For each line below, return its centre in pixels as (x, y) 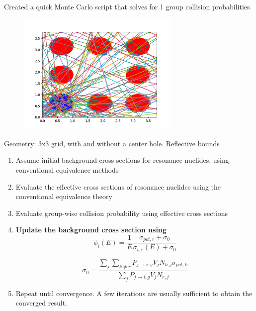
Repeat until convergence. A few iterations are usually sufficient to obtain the (134, 293)
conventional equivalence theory (64, 196)
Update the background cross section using (91, 230)
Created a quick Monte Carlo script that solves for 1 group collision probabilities (127, 6)
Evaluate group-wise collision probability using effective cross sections (122, 213)
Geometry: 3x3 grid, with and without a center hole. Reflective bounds (112, 143)
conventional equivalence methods (67, 169)
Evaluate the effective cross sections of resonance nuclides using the (118, 186)
